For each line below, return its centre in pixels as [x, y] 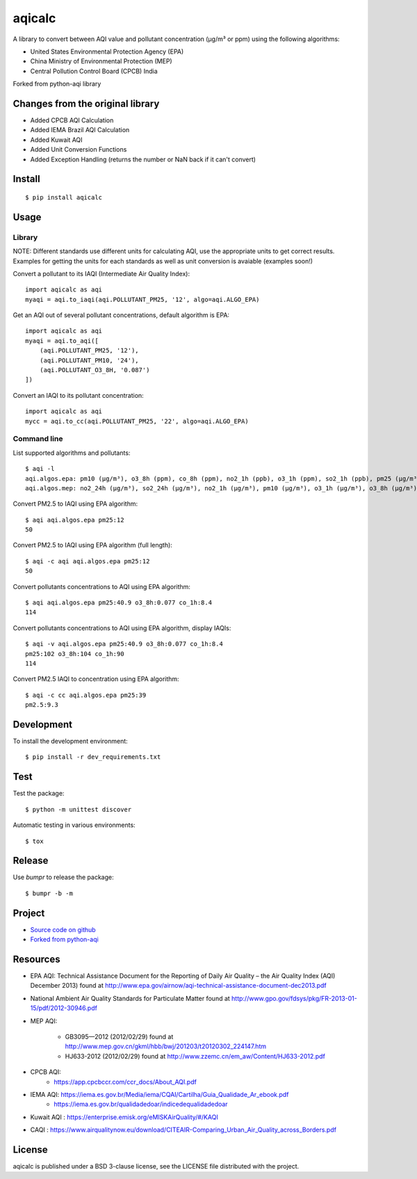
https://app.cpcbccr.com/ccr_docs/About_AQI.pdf [125, 1082]
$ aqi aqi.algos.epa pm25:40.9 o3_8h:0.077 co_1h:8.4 [118, 603]
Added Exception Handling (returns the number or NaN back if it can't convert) [143, 159]
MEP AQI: [44, 1021]
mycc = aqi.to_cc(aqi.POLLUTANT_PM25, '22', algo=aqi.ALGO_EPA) [137, 421]
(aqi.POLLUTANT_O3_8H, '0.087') [95, 370]
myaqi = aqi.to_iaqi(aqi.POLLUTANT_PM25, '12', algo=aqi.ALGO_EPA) [142, 299]
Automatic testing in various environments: [74, 825]
